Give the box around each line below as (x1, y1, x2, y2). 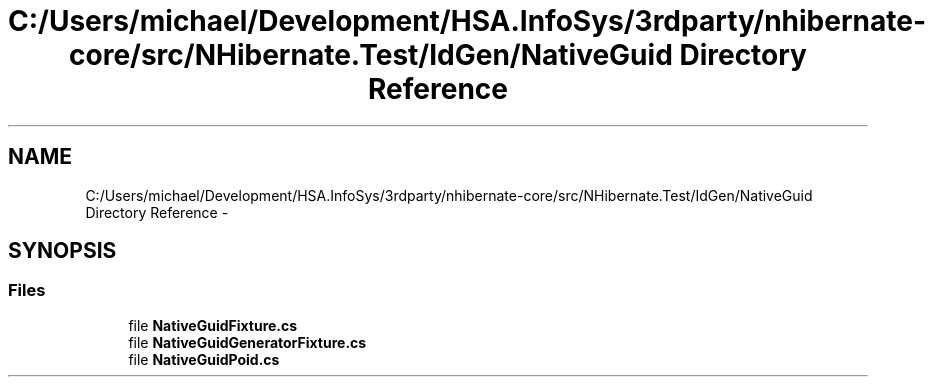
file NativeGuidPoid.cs (128, 350, 280, 368)
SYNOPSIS (8, 238, 117, 264)
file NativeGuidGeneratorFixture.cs (128, 333, 367, 351)
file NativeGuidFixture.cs (128, 316, 298, 334)
